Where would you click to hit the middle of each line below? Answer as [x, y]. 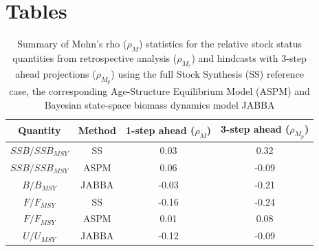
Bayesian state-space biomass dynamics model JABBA [159, 104]
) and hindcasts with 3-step [249, 57]
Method [97, 130]
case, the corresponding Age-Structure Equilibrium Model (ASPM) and [159, 91]
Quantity [40, 130]
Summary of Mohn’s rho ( [72, 44]
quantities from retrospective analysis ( [95, 57]
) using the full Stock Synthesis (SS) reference [208, 74]
